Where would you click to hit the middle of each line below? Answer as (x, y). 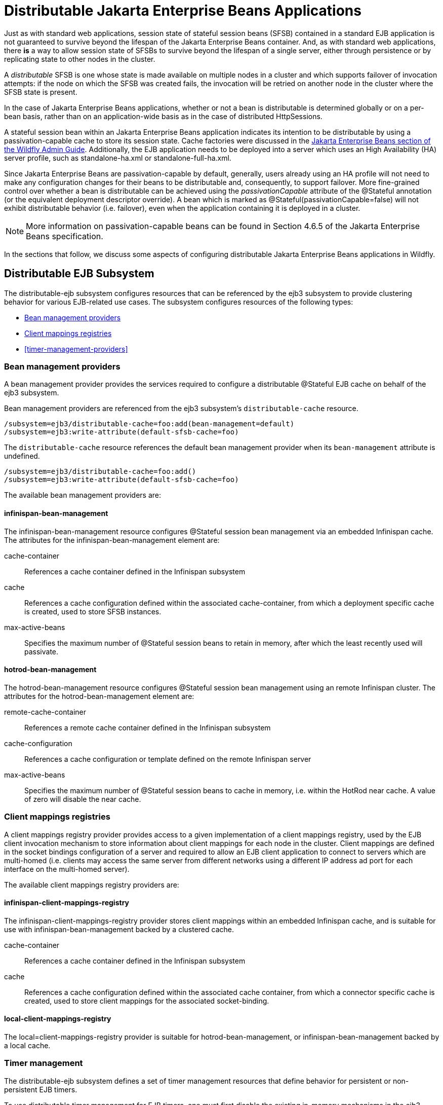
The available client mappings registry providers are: (92, 885)
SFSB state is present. (41, 92)
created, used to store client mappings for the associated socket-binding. (147, 1001)
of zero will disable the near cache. (83, 799)
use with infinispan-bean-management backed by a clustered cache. (119, 929)
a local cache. (27, 1045)
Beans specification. (65, 236)
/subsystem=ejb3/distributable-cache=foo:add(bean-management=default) (149, 424)
